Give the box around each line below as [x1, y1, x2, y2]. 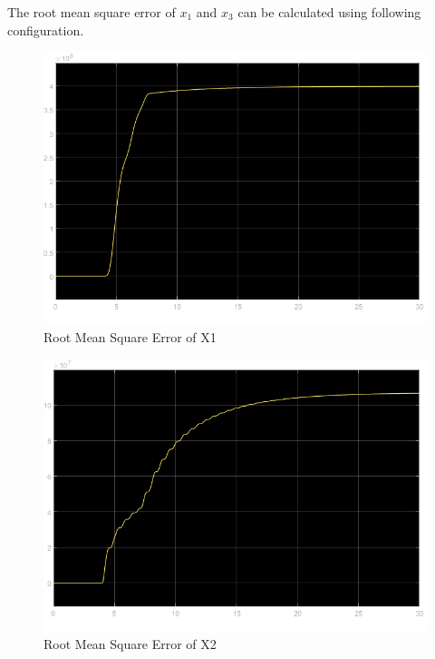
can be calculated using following [237, 3, 421, 21]
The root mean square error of [7, 3, 176, 21]
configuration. [7, 20, 84, 39]
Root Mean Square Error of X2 [43, 634, 217, 653]
